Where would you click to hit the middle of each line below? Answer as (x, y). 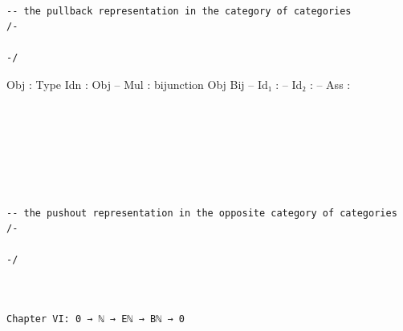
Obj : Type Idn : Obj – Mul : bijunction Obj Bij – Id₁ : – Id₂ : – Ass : (179, 84)
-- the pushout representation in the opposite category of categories (202, 213)
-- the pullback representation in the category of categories (179, 11)
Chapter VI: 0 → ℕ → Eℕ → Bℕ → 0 (96, 319)
